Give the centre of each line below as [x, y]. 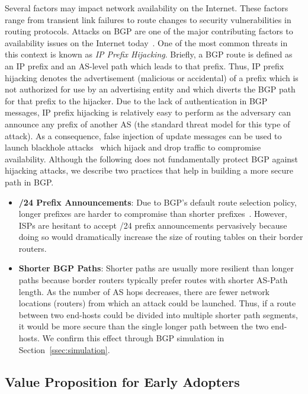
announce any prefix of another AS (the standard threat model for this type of [147, 124]
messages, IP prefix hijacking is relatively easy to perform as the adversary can [148, 112]
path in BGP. [29, 182]
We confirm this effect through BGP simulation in [133, 338]
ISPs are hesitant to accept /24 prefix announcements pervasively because [153, 225]
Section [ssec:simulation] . [64, 349]
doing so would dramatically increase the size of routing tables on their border [161, 237]
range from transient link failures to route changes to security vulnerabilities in [148, 19]
